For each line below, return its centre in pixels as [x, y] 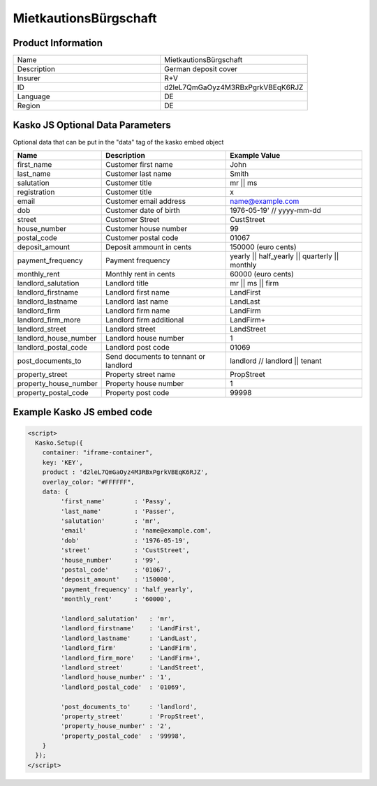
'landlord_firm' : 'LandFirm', [129, 648]
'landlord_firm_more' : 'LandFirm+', [131, 658]
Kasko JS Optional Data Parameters [92, 125]
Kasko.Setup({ [59, 443]
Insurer [29, 78]
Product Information [58, 43]
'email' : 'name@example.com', [136, 531]
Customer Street [133, 219]
